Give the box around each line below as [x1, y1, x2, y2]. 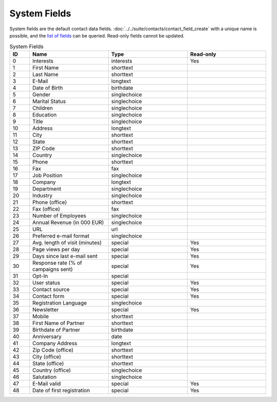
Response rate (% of [32, 259, 82, 266]
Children [32, 104, 53, 111]
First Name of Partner [32, 319, 85, 327]
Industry [32, 192, 53, 199]
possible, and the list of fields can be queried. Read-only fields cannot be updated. [9, 32, 185, 38]
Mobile [32, 313, 49, 320]
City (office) [32, 353, 62, 360]
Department [32, 185, 62, 192]
